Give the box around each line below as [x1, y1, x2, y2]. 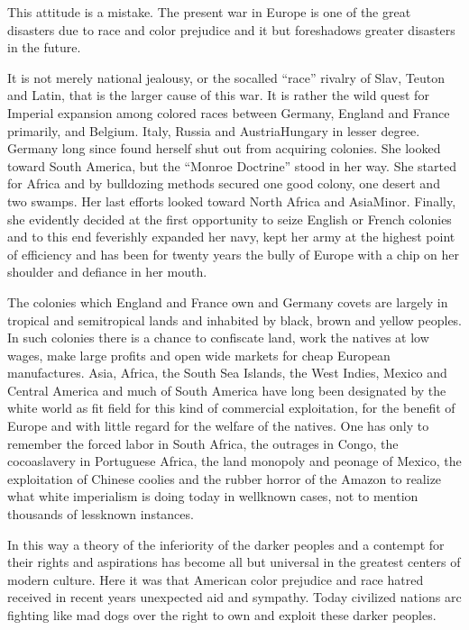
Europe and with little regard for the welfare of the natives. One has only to [7, 416, 429, 435]
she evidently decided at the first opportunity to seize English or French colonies [7, 209, 452, 228]
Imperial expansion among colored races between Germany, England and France [7, 103, 450, 122]
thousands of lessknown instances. [7, 505, 194, 524]
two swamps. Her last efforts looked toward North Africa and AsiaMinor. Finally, [7, 191, 456, 210]
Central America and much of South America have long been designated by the [7, 380, 446, 399]
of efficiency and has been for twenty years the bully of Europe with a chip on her [7, 244, 460, 263]
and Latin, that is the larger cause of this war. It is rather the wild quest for [7, 86, 429, 105]
